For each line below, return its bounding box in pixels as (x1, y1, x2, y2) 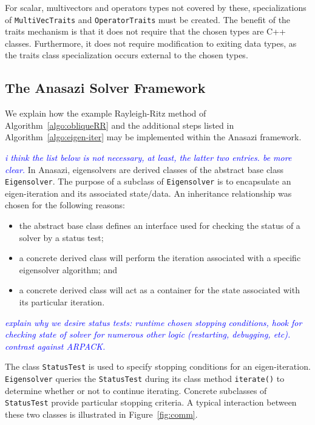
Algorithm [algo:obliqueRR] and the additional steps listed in (5, 118, 234, 131)
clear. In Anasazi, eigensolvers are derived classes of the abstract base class (5, 163, 284, 175)
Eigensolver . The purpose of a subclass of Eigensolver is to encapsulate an (5, 175, 291, 188)
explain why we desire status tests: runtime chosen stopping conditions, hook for (5, 316, 302, 328)
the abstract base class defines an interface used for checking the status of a (19, 219, 300, 232)
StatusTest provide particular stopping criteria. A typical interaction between (5, 396, 297, 409)
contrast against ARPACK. (5, 339, 106, 352)
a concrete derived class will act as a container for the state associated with (19, 284, 300, 296)
